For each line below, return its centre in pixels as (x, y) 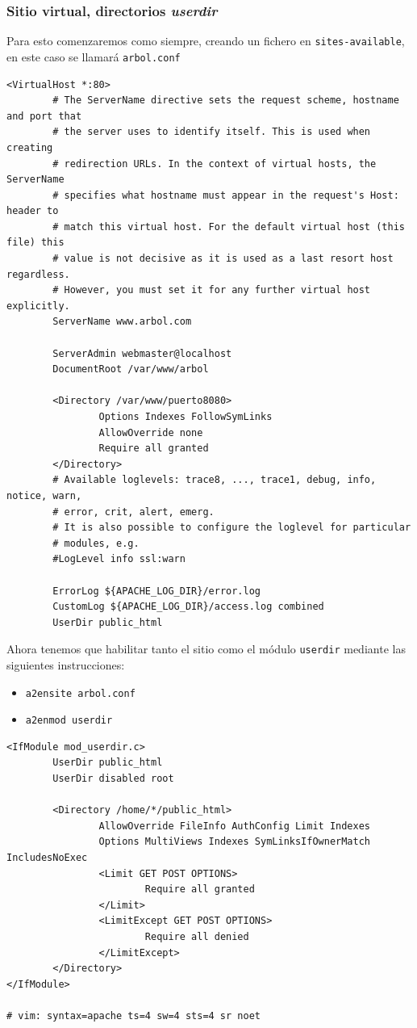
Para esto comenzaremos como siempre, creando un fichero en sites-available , (206, 41)
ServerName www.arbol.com (122, 322)
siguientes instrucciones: (66, 664)
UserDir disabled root (113, 779)
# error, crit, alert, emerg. (133, 512)
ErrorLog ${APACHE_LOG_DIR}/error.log (156, 591)
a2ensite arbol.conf (80, 693)
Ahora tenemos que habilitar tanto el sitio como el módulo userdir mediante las (206, 649)
